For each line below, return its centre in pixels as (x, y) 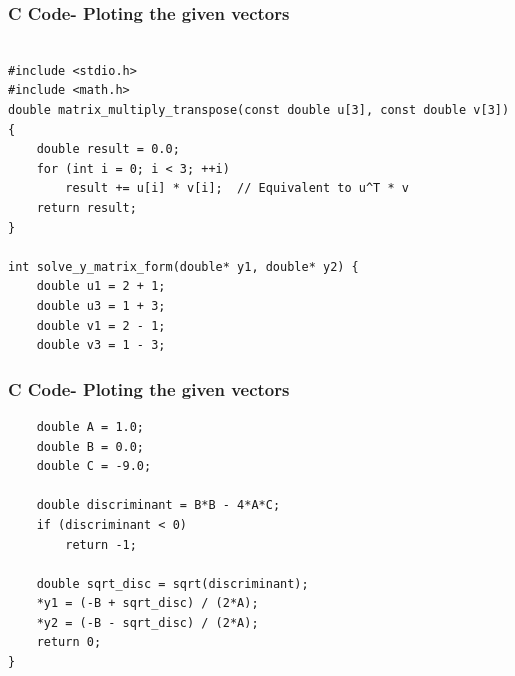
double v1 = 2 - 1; (101, 325)
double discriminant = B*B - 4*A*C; (158, 505)
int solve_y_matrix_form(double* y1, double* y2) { (183, 266)
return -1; (101, 544)
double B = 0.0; (90, 446)
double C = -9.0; (94, 466)
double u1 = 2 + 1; (101, 286)
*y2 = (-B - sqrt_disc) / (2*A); (147, 622)
